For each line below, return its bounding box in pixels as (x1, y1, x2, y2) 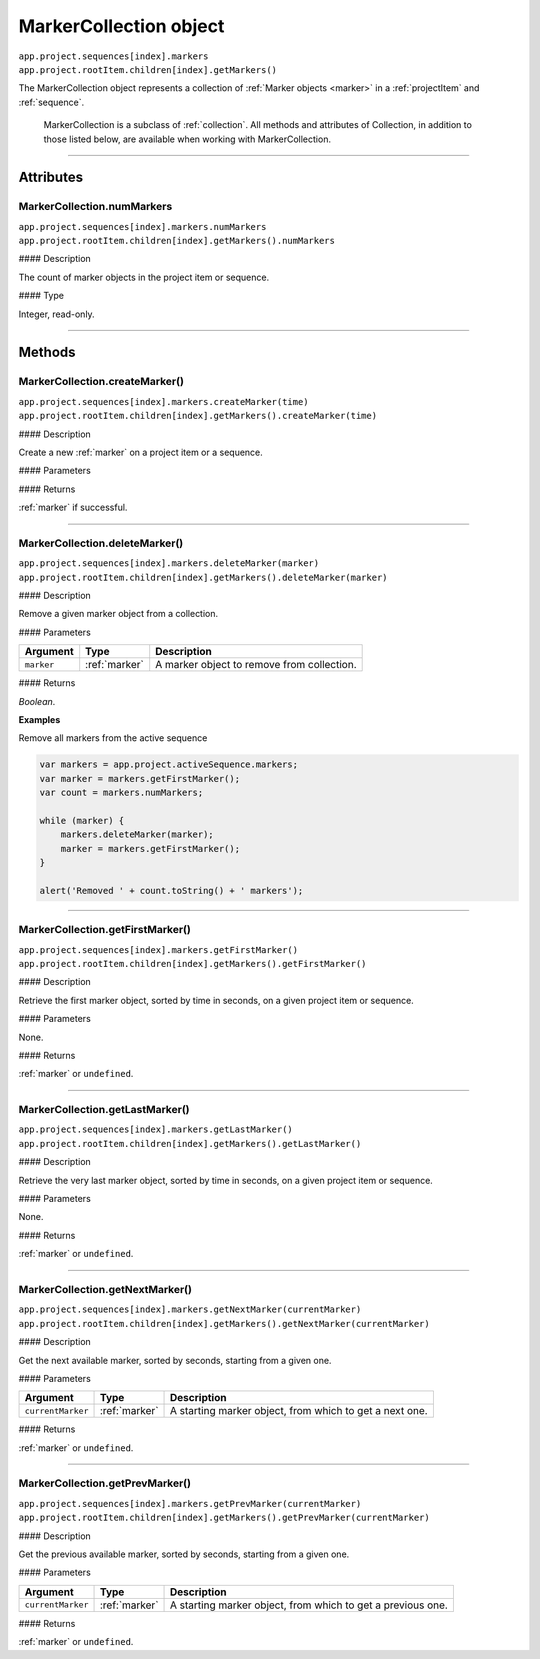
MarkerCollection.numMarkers (18, 200, 173, 214)
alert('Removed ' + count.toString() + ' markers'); (39, 885, 304, 896)
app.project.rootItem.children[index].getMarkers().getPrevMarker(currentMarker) (18, 1512, 430, 1524)
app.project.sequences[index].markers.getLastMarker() (18, 1124, 294, 1135)
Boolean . (18, 695, 56, 707)
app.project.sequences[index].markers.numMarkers (18, 221, 267, 232)
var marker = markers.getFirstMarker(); (39, 773, 240, 784)
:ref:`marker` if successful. (18, 501, 128, 514)
